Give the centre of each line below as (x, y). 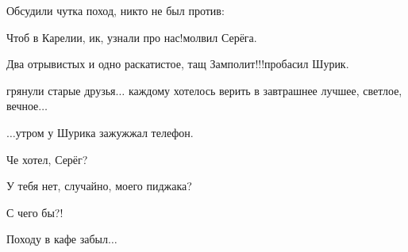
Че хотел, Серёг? (47, 159)
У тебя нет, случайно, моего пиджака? (99, 186)
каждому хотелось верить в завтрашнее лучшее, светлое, (265, 90)
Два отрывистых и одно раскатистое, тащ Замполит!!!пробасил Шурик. (178, 64)
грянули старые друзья (61, 90)
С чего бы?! (35, 212)
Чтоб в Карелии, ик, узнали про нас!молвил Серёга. (132, 37)
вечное (23, 106)
